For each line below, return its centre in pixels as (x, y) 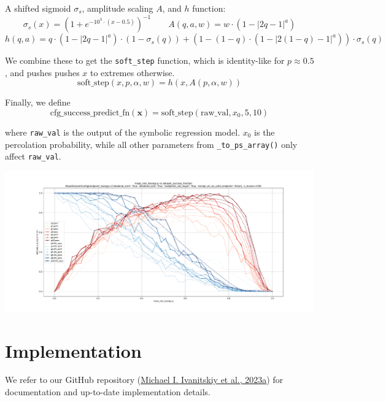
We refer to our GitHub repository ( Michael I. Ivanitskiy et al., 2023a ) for (144, 380)
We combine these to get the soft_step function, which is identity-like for (145, 60)
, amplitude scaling (118, 8)
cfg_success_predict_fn (90, 113)
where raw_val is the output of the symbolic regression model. (123, 132)
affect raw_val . (33, 156)
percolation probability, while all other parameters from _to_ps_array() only (151, 144)
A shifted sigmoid (38, 8)
